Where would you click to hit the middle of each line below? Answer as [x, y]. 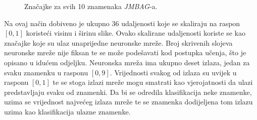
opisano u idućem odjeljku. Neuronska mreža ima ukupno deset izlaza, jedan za [127, 62]
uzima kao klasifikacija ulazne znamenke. [67, 111]
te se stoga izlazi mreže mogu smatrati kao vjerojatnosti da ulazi [153, 82]
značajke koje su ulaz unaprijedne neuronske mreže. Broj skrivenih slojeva [118, 42]
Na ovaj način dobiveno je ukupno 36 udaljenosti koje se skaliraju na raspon [122, 23]
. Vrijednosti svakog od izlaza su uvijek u [173, 72]
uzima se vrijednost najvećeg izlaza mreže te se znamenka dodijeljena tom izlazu [128, 102]
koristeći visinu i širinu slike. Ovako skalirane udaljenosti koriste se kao [136, 33]
